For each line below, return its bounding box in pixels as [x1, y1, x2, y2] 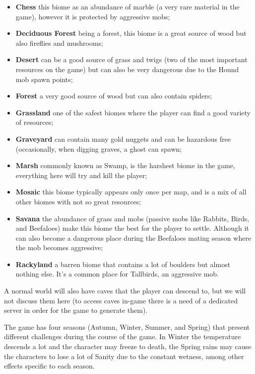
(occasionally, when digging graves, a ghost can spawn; [15, 143, 182, 154]
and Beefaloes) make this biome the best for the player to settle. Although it [15, 223, 249, 233]
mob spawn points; [15, 74, 73, 84]
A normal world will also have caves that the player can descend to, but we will [4, 285, 246, 296]
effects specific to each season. [4, 361, 95, 371]
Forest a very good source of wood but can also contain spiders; [15, 91, 212, 101]
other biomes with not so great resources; [15, 196, 141, 206]
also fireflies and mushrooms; [15, 37, 103, 48]
